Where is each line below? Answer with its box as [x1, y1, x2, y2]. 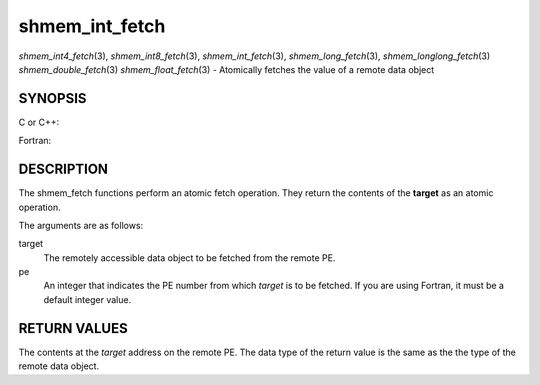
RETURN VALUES [18, 320, 129, 337]
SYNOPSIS [18, 90, 87, 107]
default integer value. [43, 293, 132, 305]
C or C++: [18, 116, 60, 128]
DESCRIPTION [18, 161, 109, 178]
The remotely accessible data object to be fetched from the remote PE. [43, 251, 336, 264]
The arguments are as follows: [18, 219, 144, 231]
